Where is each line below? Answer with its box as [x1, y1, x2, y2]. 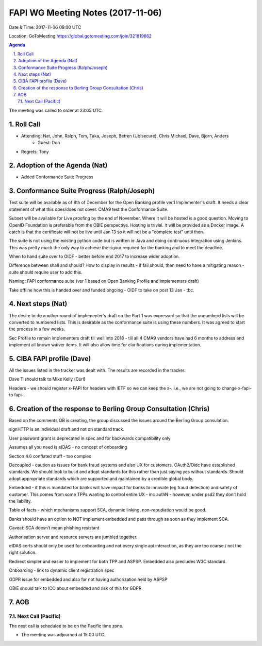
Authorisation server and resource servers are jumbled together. [9, 534, 138, 540]
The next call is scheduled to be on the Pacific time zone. [9, 623, 124, 629]
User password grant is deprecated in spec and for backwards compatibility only [9, 435, 171, 441]
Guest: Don [37, 140, 60, 146]
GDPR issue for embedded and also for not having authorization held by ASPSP [9, 576, 167, 582]
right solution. [9, 549, 37, 556]
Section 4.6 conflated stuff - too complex [9, 453, 92, 459]
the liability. [9, 498, 32, 504]
